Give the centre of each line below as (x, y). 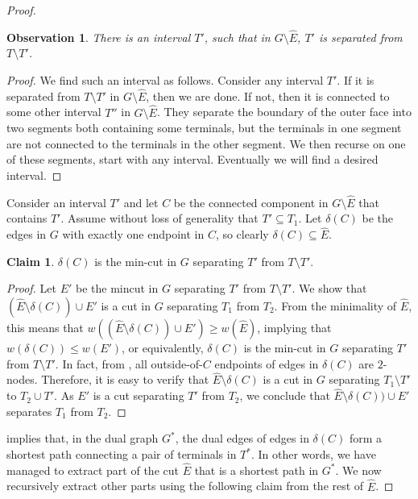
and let (141, 202)
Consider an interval (56, 202)
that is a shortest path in (257, 470)
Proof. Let (31, 288)
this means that (45, 327)
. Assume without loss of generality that (159, 218)
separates (29, 411)
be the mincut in (117, 288)
